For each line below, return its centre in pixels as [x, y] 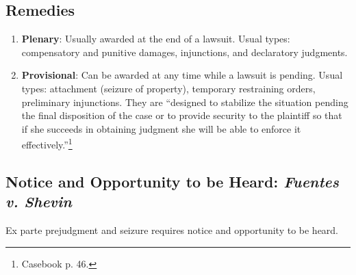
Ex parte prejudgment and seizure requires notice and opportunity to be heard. [172, 230]
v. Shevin [39, 201]
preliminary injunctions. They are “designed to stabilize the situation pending [185, 102]
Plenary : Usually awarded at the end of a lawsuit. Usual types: [156, 39]
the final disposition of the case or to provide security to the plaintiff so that [182, 115]
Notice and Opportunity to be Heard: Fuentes [172, 181]
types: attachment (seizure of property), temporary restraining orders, [168, 88]
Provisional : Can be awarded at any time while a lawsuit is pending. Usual [182, 75]
